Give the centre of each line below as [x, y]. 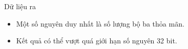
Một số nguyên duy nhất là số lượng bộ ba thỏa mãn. [100, 23]
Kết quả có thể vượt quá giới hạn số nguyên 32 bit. [97, 41]
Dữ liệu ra [20, 6]
